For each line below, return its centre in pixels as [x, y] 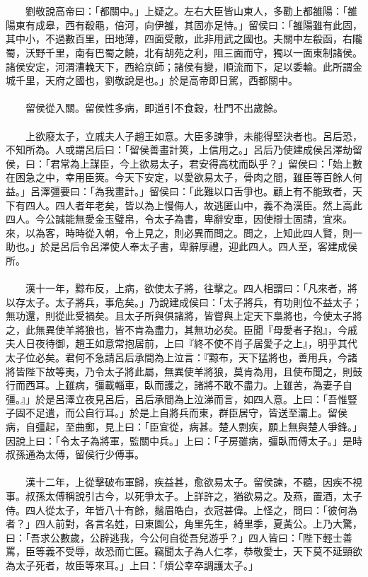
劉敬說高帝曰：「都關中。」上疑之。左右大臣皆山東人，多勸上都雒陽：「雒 [191, 11]
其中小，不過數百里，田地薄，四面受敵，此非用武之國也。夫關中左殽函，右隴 [184, 39]
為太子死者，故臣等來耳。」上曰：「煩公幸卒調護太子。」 [132, 565]
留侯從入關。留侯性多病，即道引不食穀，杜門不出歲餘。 [154, 108]
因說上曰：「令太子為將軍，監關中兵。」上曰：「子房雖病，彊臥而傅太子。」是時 [184, 440]
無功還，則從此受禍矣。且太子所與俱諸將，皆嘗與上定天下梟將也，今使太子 [179, 316]
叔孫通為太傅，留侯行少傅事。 [75, 454]
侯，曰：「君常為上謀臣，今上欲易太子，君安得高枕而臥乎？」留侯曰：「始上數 [184, 163]
